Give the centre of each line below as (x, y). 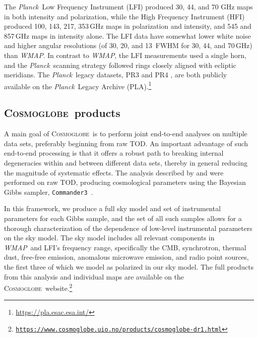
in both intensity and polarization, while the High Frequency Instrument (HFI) (124, 16)
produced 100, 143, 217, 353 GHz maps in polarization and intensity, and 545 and (128, 26)
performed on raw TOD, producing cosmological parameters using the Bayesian (125, 182)
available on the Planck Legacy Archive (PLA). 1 (78, 85)
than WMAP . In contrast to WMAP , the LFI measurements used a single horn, (125, 55)
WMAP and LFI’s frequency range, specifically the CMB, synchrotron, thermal (125, 247)
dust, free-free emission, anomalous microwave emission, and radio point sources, (127, 257)
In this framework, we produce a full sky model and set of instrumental (112, 208)
